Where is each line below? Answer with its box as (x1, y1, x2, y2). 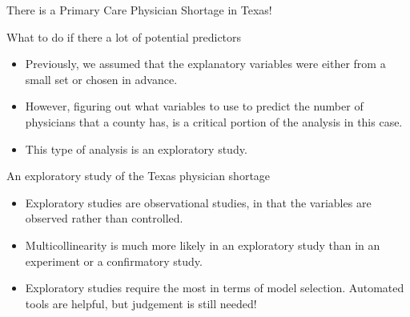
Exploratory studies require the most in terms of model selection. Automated (25, 279, 404, 296)
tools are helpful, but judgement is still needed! (25, 295, 257, 311)
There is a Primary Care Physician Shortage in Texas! (6, 2, 272, 18)
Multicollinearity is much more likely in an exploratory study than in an (25, 236, 380, 253)
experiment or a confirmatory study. (25, 252, 203, 269)
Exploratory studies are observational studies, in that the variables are (25, 194, 372, 211)
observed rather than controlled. (25, 210, 183, 227)
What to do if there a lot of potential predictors (6, 28, 242, 45)
